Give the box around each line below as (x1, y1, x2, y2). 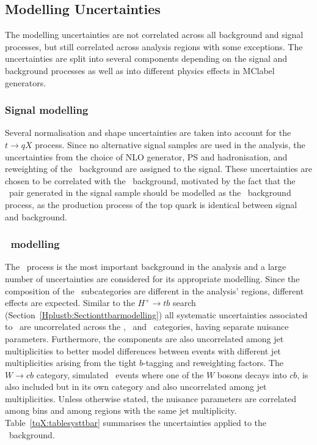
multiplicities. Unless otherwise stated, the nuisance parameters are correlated (5, 392, 297, 405)
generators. (5, 76, 46, 89)
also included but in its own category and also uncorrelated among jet (5, 380, 267, 393)
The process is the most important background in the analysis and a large (5, 260, 286, 273)
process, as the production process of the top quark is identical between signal (5, 198, 297, 211)
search (173, 296, 196, 309)
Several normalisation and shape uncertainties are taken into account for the (5, 126, 291, 139)
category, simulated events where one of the (36, 368, 204, 381)
